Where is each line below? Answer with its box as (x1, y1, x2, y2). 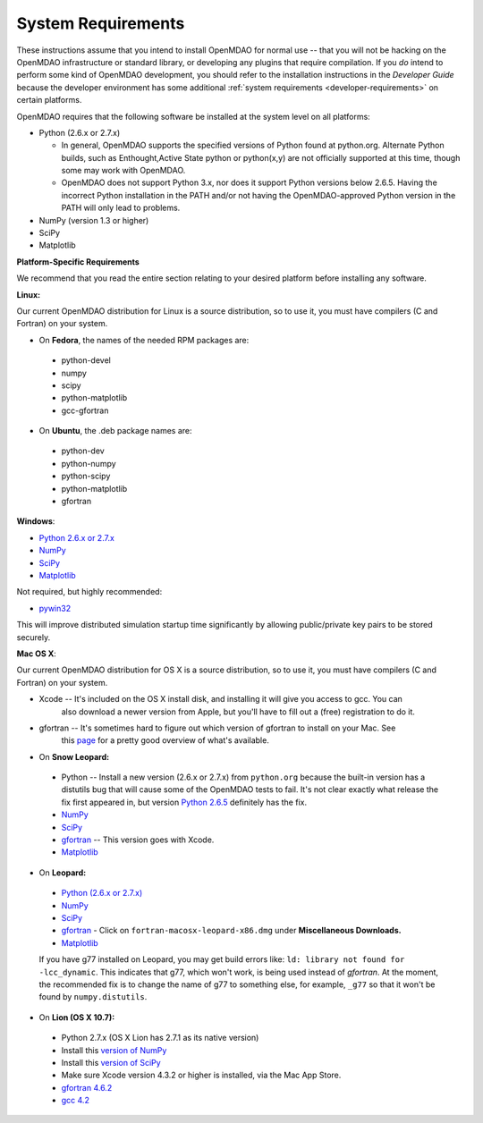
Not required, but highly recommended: (16, 587, 163, 597)
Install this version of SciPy (61, 1057, 161, 1068)
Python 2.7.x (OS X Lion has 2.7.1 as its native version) (61, 1033, 259, 1043)
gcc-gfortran (61, 405, 109, 416)
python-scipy (61, 470, 111, 482)
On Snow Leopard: (38, 751, 110, 762)
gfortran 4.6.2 (61, 1082, 113, 1093)
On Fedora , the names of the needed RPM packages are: (38, 334, 250, 345)
